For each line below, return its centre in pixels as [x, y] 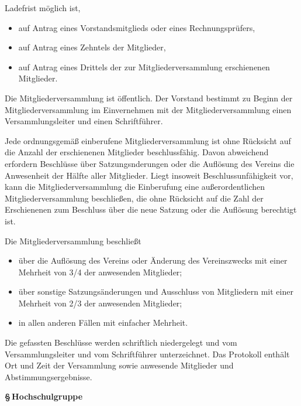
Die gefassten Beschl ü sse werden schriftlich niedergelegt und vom [121, 342]
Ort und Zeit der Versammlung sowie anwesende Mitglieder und [119, 365]
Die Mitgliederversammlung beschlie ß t [73, 240]
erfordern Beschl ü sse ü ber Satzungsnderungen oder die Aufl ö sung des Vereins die [150, 163]
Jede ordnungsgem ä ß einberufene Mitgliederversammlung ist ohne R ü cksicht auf [148, 140]
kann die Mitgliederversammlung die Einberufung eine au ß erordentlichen [135, 187]
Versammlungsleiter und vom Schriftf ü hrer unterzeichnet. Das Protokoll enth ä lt [147, 354]
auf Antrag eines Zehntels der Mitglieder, [92, 47]
